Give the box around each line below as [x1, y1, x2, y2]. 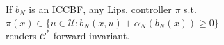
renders [6, 28, 37, 42]
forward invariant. [53, 28, 130, 42]
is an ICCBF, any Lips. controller [29, 2, 172, 16]
